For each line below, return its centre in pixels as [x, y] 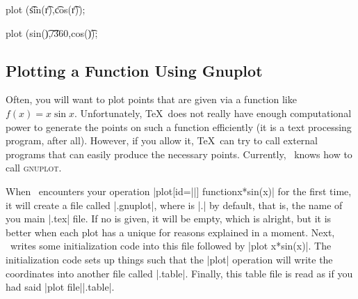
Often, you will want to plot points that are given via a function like [151, 99]
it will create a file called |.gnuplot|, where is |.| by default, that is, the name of [174, 205]
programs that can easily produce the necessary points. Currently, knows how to [179, 154]
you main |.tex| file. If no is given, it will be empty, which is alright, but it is [169, 219]
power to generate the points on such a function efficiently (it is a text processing [179, 127]
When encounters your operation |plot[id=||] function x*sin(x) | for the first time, [179, 191]
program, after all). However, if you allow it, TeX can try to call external [162, 140]
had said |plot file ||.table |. [60, 287]
